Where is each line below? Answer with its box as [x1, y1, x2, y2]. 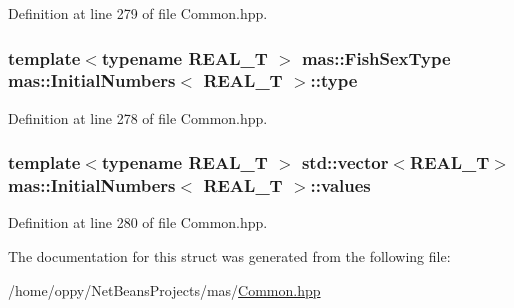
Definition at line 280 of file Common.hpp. [8, 212, 268, 233]
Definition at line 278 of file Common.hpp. [8, 107, 268, 128]
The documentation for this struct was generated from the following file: [8, 246, 451, 267]
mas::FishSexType [301, 45, 451, 70]
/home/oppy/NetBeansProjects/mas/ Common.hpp [8, 279, 321, 300]
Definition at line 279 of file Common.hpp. [8, 3, 268, 23]
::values [310, 173, 371, 198]
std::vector [301, 150, 389, 175]
